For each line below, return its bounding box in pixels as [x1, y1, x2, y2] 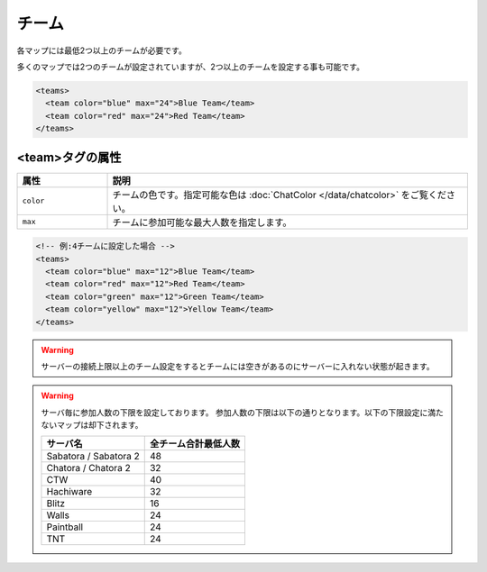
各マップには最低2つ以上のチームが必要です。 [16, 45, 187, 56]
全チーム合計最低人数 [149, 438, 241, 450]
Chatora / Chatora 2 [46, 462, 131, 475]
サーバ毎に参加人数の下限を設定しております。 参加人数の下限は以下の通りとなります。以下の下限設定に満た [41, 406, 444, 418]
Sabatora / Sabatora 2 [46, 450, 140, 463]
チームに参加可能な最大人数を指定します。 [112, 216, 292, 229]
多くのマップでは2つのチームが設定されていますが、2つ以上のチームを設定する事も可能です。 [16, 61, 365, 72]
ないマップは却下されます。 [41, 420, 143, 431]
